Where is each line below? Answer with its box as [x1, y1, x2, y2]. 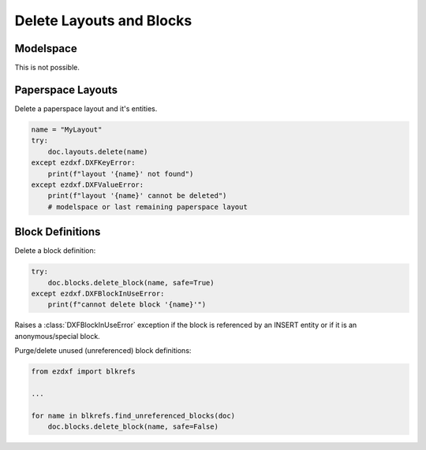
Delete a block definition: [14, 246, 96, 255]
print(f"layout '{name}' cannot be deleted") [47, 192, 227, 200]
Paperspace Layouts [14, 83, 118, 96]
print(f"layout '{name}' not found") [47, 169, 194, 178]
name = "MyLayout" [31, 125, 103, 134]
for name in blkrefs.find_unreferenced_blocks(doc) [31, 411, 236, 420]
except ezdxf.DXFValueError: [31, 180, 144, 189]
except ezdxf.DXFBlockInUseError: [31, 288, 165, 298]
